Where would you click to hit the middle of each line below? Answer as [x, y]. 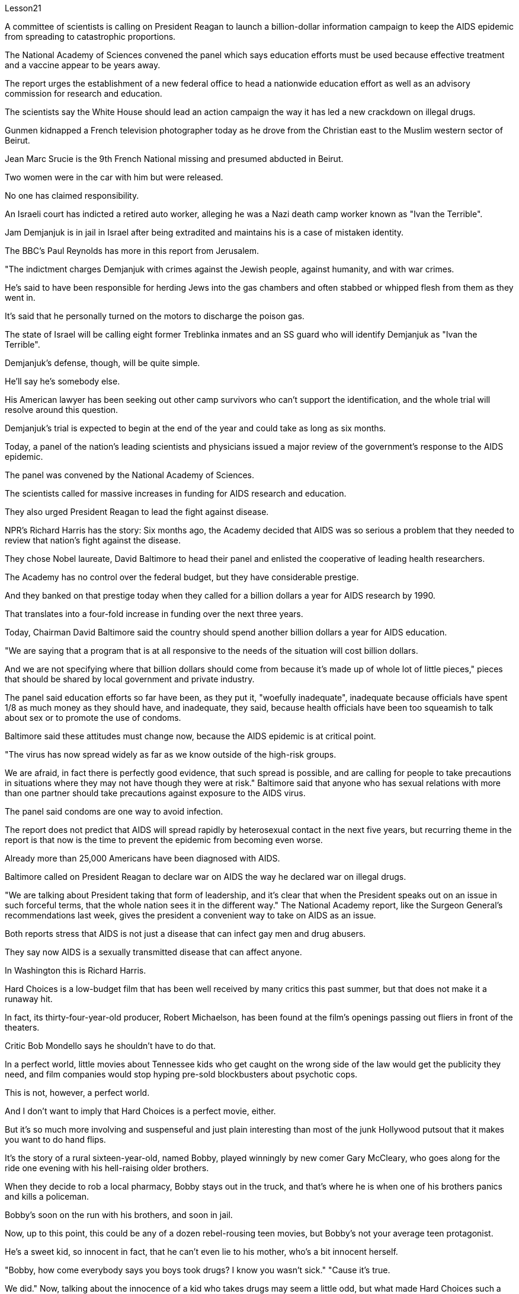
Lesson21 [23, 8]
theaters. [22, 1027]
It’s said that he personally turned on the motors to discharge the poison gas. [155, 316]
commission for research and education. [84, 93]
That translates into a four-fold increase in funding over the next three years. [154, 614]
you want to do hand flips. [55, 1139]
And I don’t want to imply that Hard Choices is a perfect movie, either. [140, 1111]
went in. [20, 298]
